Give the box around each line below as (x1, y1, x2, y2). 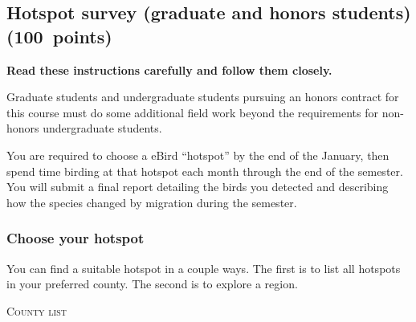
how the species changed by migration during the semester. (6, 194, 297, 210)
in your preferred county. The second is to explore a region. (6, 275, 298, 292)
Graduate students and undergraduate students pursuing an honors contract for (6, 88, 399, 105)
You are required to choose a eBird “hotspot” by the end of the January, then (6, 146, 389, 163)
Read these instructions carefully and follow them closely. (6, 61, 332, 78)
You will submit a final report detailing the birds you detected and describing (6, 178, 389, 195)
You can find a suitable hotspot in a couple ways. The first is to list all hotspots (6, 259, 401, 276)
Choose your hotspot (6, 228, 145, 248)
